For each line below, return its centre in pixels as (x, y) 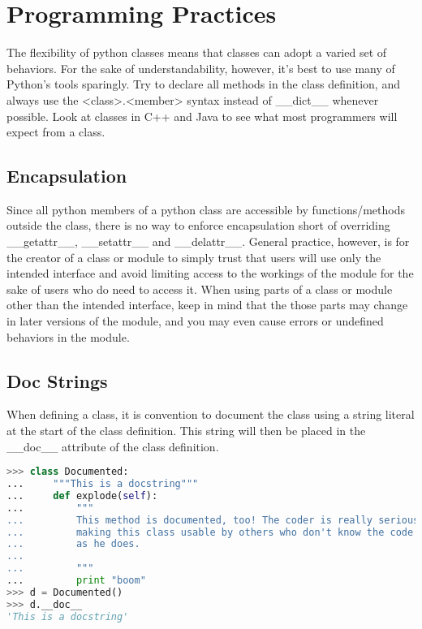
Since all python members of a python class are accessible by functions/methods (206, 209)
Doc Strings (57, 380)
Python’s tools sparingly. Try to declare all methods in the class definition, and (203, 84)
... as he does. (73, 544)
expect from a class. (56, 132)
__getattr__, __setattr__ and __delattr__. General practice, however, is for (208, 241)
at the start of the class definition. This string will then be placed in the (186, 431)
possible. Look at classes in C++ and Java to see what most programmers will (202, 116)
